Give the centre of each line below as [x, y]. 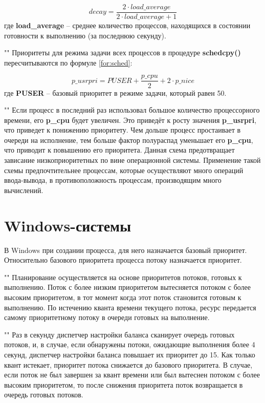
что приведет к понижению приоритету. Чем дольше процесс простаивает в [123, 130]
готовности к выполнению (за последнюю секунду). [85, 35]
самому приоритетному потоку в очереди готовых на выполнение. [107, 317]
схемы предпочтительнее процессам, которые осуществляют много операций [124, 170]
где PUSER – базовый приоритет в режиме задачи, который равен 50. [115, 92]
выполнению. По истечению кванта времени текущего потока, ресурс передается [130, 307]
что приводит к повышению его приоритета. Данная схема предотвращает [119, 150]
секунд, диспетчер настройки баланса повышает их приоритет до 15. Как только [130, 354]
